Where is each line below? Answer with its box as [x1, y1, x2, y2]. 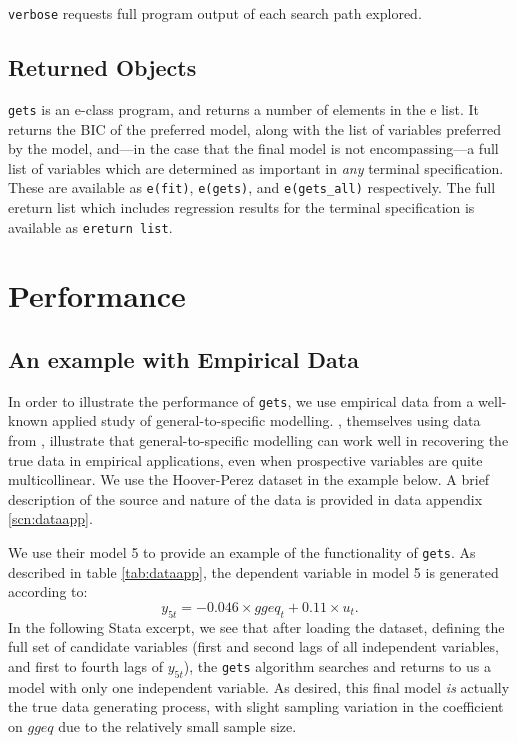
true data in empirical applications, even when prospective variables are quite [8, 449, 483, 470]
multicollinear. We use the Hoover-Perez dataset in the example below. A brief [8, 469, 490, 490]
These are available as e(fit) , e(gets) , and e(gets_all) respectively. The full [8, 177, 496, 198]
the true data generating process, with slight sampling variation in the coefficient [8, 696, 504, 717]
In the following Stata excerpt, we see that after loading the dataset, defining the [8, 616, 505, 637]
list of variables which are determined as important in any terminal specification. [8, 157, 504, 178]
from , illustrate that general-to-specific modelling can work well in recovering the [8, 430, 509, 451]
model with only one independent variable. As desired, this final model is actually [8, 676, 510, 697]
